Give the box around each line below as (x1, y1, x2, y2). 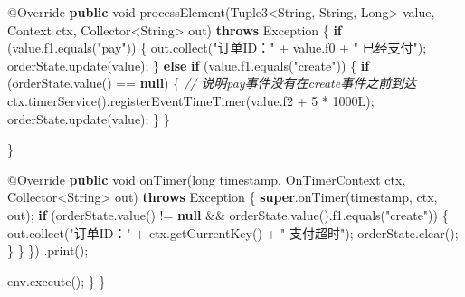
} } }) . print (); (7, 241, 89, 260)
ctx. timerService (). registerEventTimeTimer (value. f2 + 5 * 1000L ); (7, 91, 375, 110)
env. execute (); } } (7, 271, 106, 290)
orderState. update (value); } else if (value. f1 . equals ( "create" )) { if (7, 55, 370, 74)
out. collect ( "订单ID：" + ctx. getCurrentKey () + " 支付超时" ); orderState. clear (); (7, 223, 459, 242)
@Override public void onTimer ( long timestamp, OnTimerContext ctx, (7, 169, 406, 188)
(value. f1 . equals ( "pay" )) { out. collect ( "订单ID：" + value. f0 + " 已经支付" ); (7, 38, 427, 57)
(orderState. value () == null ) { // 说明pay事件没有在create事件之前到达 (7, 73, 417, 92)
